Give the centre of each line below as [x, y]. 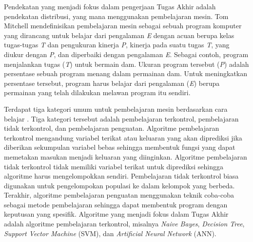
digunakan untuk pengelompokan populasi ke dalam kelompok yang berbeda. [119, 185]
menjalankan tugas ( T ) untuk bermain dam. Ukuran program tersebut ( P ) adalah [126, 64]
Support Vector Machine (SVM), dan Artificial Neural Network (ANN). [110, 233]
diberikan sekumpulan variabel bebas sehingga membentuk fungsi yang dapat [120, 147]
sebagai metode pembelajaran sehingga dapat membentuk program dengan [116, 204]
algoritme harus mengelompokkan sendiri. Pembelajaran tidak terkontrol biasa [121, 176]
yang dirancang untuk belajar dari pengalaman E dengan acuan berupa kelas [119, 35]
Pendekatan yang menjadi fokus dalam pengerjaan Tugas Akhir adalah [110, 6]
